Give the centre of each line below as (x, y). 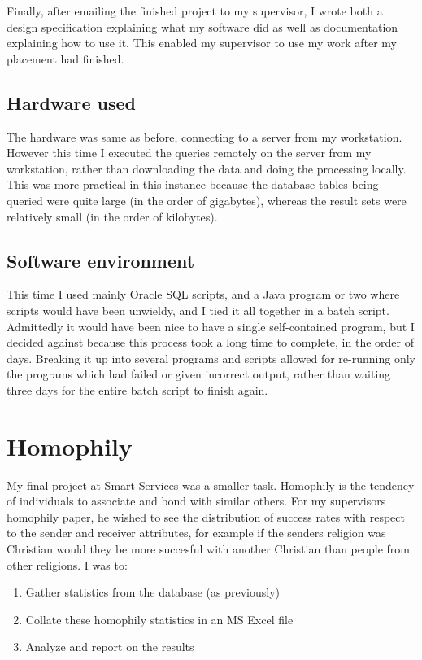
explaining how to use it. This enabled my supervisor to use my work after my (202, 43)
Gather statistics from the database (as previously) (152, 592)
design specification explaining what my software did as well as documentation (202, 26)
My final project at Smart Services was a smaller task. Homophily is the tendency (211, 485)
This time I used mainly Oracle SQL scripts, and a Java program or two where (203, 294)
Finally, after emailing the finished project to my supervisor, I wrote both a (195, 11)
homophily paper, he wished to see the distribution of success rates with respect (206, 516)
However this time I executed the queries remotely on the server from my (189, 153)
